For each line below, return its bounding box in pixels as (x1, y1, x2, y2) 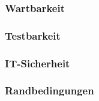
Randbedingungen (5, 83, 94, 98)
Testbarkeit (5, 28, 61, 43)
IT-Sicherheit (5, 55, 70, 70)
